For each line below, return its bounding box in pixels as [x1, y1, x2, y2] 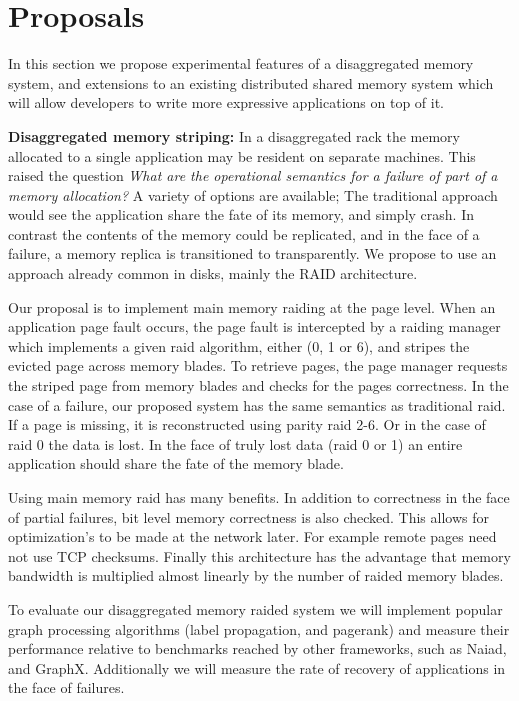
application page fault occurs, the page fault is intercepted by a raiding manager [8, 316, 501, 337]
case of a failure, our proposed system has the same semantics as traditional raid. [8, 394, 506, 415]
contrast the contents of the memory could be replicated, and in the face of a [8, 223, 480, 244]
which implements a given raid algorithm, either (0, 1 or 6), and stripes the [8, 335, 470, 356]
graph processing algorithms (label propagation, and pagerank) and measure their [8, 618, 510, 639]
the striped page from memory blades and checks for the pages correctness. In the [8, 375, 509, 396]
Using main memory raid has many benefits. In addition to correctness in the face [8, 487, 510, 507]
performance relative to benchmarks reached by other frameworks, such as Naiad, [8, 638, 507, 659]
